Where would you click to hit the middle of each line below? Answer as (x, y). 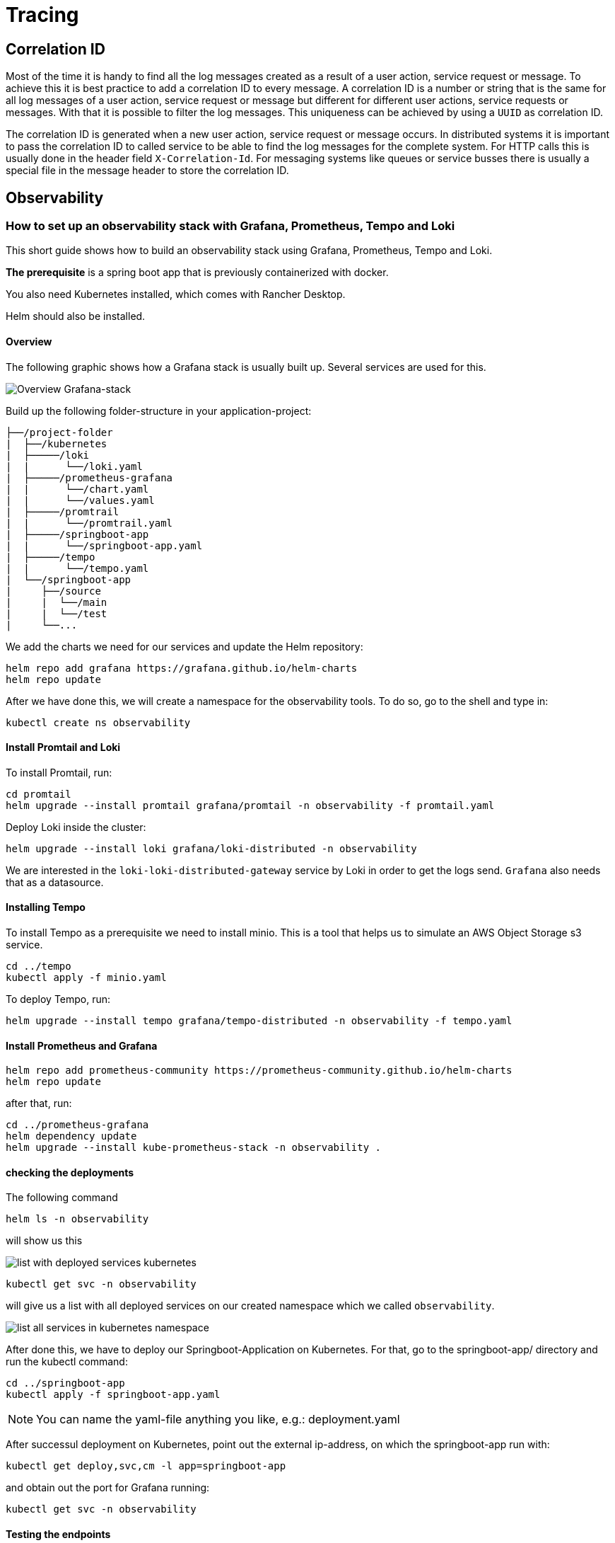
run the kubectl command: (67, 1362)
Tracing (42, 15)
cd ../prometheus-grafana (77, 1125)
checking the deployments (70, 1172)
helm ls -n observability (77, 1219)
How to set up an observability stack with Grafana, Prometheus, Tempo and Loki (230, 226)
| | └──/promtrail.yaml (89, 523)
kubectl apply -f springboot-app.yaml (113, 1395)
